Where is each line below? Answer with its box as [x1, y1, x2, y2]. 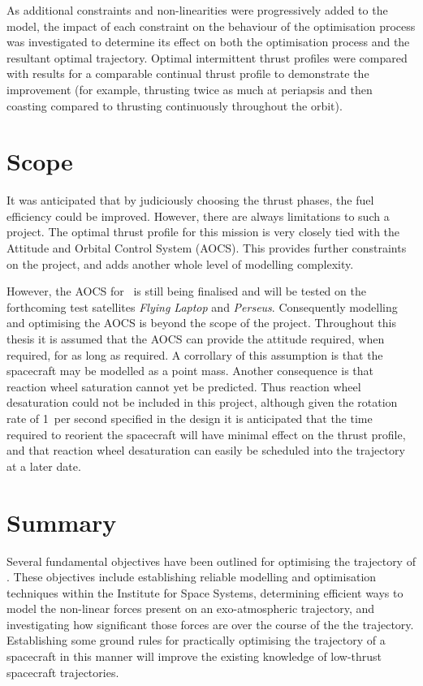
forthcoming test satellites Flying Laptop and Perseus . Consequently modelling [6, 298, 398, 315]
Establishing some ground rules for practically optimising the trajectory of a [6, 632, 386, 649]
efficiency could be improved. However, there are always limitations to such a [6, 207, 390, 224]
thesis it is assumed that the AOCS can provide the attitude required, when [6, 330, 385, 347]
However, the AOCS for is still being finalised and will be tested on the [6, 283, 366, 300]
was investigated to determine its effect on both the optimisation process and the [6, 33, 410, 50]
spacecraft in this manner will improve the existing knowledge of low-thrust [6, 648, 382, 665]
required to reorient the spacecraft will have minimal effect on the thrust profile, [6, 425, 406, 442]
